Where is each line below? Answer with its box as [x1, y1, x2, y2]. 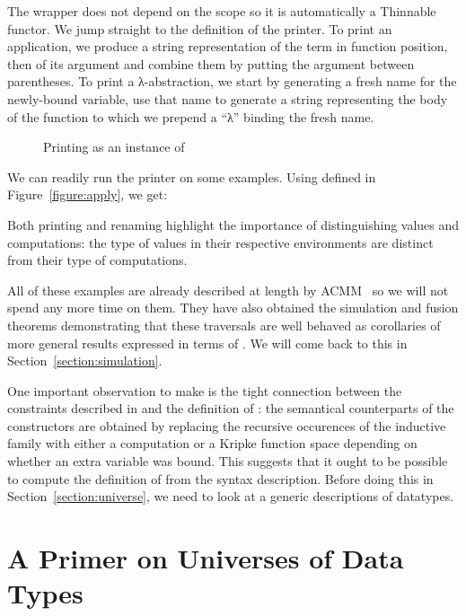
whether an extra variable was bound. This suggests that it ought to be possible [7, 452, 448, 471]
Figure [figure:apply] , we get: [7, 185, 168, 204]
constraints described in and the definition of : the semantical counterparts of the [7, 399, 454, 418]
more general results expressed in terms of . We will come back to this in [7, 333, 408, 352]
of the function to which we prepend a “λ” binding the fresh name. [7, 107, 374, 126]
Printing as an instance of [43, 137, 185, 156]
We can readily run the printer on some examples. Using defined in [7, 167, 376, 186]
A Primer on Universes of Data [7, 540, 404, 576]
